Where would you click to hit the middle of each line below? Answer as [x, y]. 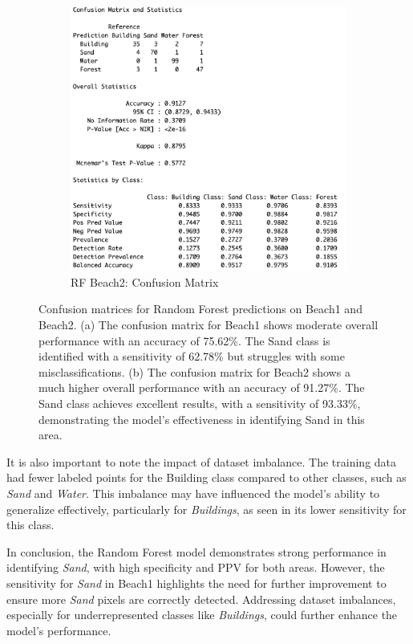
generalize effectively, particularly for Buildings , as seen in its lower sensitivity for [206, 509]
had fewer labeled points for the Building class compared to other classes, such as [206, 477]
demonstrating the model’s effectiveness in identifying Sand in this [202, 419]
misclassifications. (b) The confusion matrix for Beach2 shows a [194, 371]
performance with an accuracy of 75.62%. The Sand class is [184, 340]
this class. [30, 525]
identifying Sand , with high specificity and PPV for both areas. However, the [196, 567]
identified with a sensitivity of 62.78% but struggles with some [192, 356]
